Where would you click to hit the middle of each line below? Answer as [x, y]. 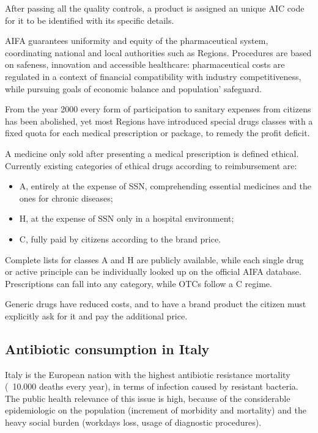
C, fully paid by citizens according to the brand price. [120, 238]
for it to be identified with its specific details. [90, 20]
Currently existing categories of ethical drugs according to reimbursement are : [151, 165]
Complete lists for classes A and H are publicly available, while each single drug [154, 259]
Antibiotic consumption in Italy [107, 348]
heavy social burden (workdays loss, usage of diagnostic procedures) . [133, 422]
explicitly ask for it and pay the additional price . [96, 315]
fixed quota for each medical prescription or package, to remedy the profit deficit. [157, 133]
